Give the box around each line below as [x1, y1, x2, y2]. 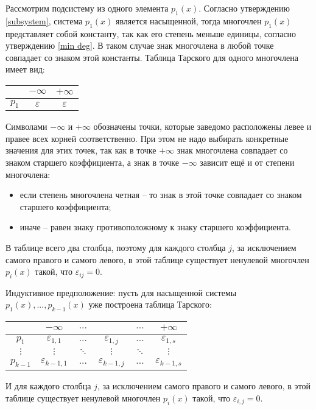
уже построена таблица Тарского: [88, 298, 212, 311]
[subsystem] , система [5, 14, 83, 27]
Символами [5, 120, 47, 133]
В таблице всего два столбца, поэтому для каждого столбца [5, 241, 226, 253]
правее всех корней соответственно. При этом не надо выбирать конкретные [5, 132, 289, 144]
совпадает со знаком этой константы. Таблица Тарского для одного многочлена [5, 51, 298, 63]
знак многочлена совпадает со [177, 144, 288, 157]
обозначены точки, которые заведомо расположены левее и [93, 120, 312, 133]
